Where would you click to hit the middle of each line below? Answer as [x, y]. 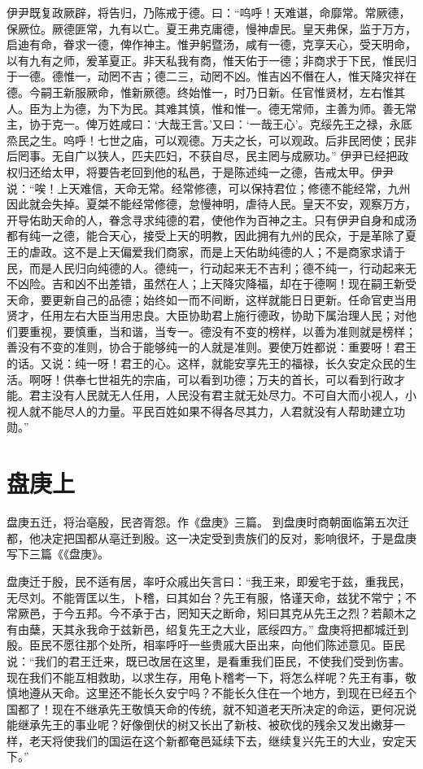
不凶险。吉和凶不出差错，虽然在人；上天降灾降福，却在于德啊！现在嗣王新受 [211, 284]
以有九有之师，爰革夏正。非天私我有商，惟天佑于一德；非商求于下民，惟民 [206, 60]
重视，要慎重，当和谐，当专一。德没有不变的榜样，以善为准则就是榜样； [222, 331]
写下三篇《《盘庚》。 [58, 554]
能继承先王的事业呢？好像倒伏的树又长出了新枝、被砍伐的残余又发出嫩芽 [200, 725]
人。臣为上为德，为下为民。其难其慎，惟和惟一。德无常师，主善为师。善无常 [211, 108]
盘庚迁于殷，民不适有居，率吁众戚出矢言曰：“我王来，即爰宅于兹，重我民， [209, 581]
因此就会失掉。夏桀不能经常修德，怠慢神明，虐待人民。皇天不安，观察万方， [211, 204]
